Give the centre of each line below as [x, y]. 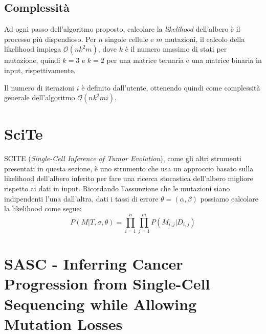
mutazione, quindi [32, 60]
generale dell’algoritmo [40, 97]
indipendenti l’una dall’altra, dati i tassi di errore [81, 198]
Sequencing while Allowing [101, 304]
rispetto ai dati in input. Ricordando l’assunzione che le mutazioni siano [117, 188]
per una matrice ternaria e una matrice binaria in [184, 60]
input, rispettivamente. [40, 70]
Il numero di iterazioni [39, 87]
